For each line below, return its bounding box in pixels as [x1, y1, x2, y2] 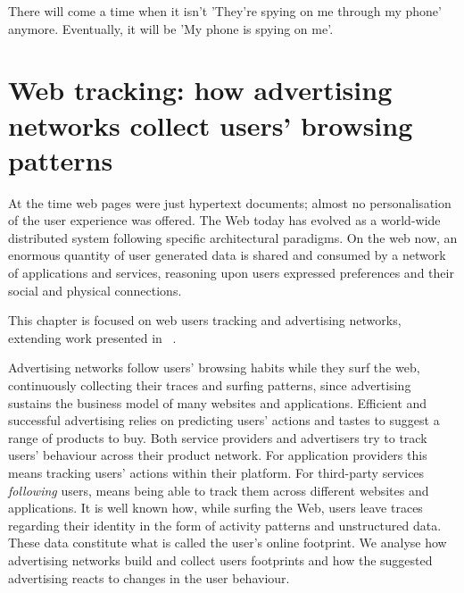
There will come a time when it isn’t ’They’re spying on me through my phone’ [8, 2, 442, 20]
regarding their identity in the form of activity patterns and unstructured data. [8, 515, 442, 534]
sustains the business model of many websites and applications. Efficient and [8, 393, 427, 412]
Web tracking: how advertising [8, 71, 393, 108]
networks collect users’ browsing [8, 106, 413, 143]
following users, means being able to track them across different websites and [8, 480, 429, 499]
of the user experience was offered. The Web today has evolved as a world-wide [8, 211, 441, 230]
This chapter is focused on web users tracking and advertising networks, [8, 311, 402, 330]
